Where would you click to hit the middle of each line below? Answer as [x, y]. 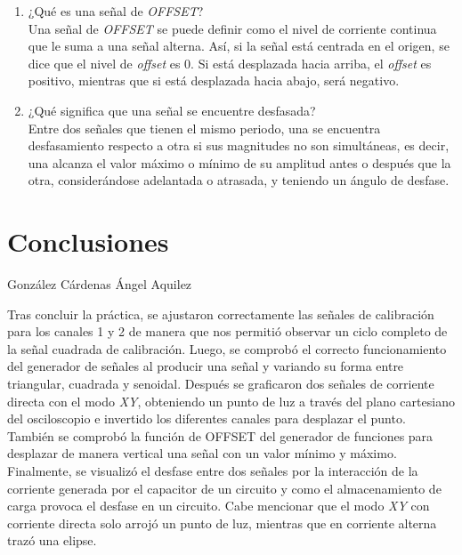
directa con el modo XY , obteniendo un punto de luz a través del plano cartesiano [231, 401]
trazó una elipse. [52, 540]
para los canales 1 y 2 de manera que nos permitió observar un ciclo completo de [227, 331]
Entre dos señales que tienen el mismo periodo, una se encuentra [204, 128]
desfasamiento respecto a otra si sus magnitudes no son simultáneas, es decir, [239, 145]
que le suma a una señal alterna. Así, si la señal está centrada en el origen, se [239, 46]
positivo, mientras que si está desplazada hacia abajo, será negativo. [214, 80]
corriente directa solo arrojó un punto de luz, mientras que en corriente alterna [222, 523]
